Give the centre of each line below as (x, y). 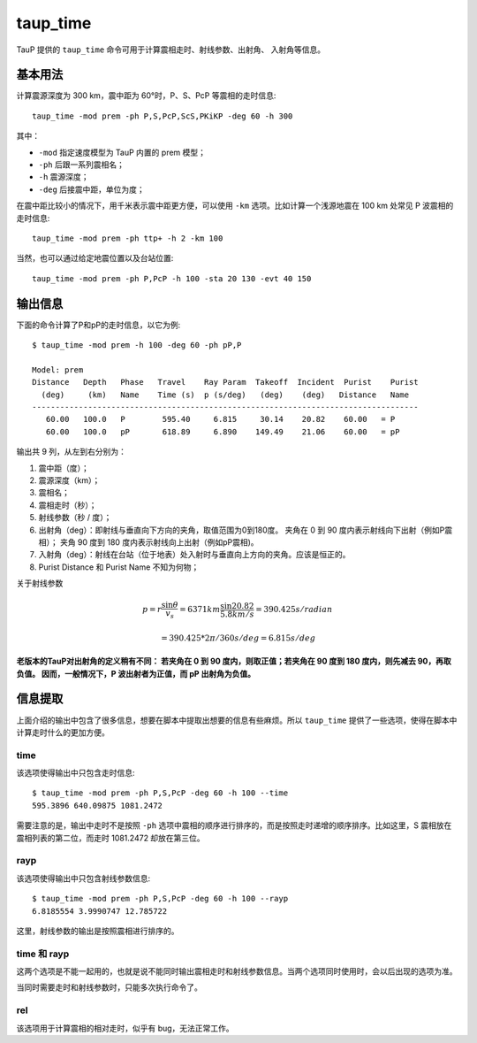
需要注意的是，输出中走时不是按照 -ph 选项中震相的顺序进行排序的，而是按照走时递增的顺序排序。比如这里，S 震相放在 (234, 825)
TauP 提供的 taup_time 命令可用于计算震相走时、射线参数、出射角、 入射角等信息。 (171, 50)
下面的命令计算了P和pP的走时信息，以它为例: (98, 325)
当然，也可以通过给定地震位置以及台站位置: (95, 258)
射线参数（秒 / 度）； (75, 518)
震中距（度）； (64, 468)
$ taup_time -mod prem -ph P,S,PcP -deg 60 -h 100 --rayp (160, 899)
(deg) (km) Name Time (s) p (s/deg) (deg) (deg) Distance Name (225, 395)
